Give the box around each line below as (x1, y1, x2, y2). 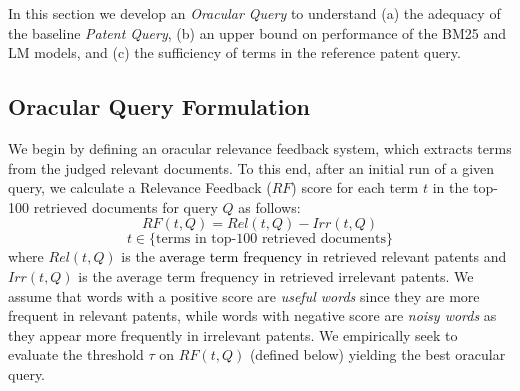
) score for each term (291, 177, 419, 198)
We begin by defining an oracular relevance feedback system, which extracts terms (8, 137, 512, 158)
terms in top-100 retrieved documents (156, 232, 387, 247)
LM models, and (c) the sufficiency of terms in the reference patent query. (8, 42, 461, 63)
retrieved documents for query (33, 196, 218, 217)
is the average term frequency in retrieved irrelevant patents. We (78, 265, 474, 286)
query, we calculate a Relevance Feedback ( (8, 177, 272, 198)
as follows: (238, 196, 301, 217)
